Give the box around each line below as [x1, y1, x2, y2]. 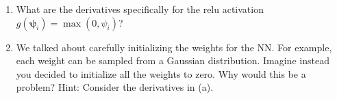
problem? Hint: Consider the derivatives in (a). [16, 80, 214, 94]
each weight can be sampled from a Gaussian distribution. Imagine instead [16, 53, 329, 68]
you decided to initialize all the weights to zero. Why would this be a [16, 66, 306, 81]
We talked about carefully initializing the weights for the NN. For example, [16, 40, 332, 54]
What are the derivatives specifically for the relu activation [16, 2, 264, 16]
